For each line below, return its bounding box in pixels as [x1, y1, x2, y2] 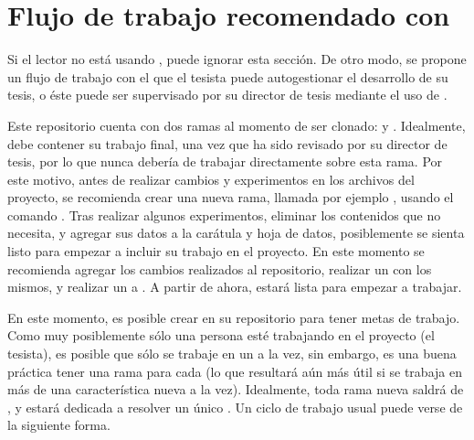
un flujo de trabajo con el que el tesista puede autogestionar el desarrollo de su [7, 67, 448, 86]
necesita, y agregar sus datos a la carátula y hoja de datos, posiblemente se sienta [7, 223, 465, 242]
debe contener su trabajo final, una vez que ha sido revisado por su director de [7, 134, 448, 153]
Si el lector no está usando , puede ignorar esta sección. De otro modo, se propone [7, 49, 467, 69]
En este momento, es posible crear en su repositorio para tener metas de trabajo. [7, 307, 460, 327]
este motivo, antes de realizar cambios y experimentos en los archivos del [7, 169, 415, 188]
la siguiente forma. [7, 415, 111, 435]
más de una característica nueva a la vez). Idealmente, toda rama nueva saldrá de [7, 380, 464, 399]
